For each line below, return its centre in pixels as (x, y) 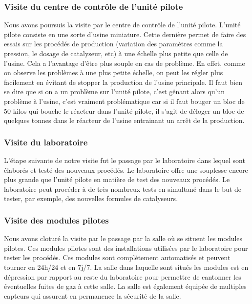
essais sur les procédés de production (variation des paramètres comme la (114, 44)
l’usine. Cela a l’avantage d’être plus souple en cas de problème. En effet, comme (125, 63)
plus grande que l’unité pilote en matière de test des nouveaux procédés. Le (117, 179)
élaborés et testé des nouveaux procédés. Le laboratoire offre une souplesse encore (126, 170)
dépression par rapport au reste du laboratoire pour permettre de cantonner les (123, 276)
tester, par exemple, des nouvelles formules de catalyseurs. (91, 198)
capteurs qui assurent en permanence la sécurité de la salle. (93, 295)
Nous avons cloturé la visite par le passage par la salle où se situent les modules (123, 238)
